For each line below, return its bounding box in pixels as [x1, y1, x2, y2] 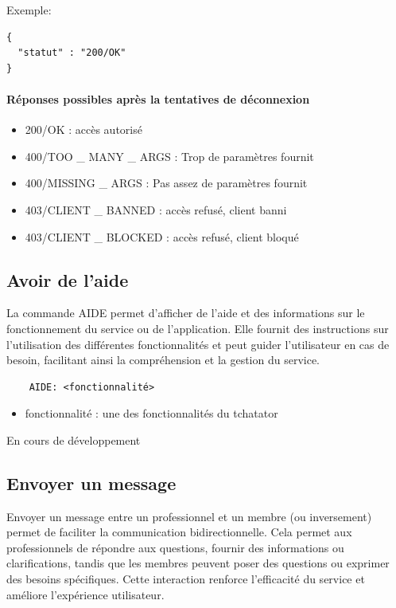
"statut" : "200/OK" [17, 47, 126, 59]
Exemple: [6, 2, 52, 18]
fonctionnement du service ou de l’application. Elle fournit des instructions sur [6, 320, 389, 336]
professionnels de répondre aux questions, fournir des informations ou [6, 539, 344, 555]
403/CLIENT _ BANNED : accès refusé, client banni [25, 201, 287, 218]
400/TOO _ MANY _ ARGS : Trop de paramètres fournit [25, 147, 314, 164]
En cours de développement [6, 431, 141, 448]
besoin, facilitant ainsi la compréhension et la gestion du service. [6, 351, 320, 368]
